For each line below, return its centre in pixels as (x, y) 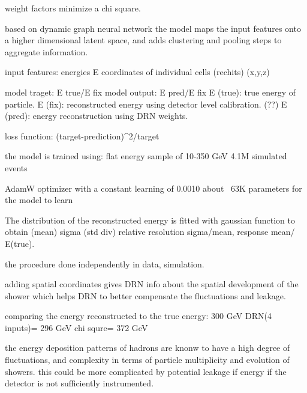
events (16, 167)
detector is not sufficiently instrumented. (79, 383)
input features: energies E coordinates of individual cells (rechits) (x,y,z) (137, 72)
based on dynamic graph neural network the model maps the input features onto (153, 28)
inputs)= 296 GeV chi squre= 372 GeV (76, 327)
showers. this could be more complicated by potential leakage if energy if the (146, 371)
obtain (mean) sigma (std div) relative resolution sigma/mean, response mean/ (150, 232)
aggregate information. (46, 51)
